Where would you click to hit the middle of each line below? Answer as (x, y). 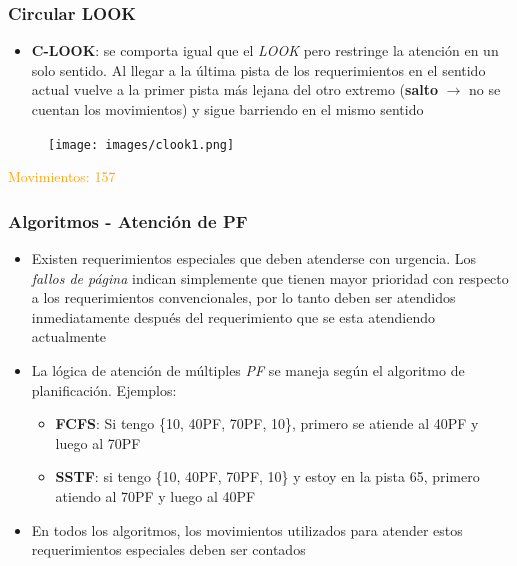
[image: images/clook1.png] (141, 144)
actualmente (69, 336)
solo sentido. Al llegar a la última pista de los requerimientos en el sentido (258, 69)
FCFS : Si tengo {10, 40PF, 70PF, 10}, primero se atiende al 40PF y (267, 423)
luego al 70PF (98, 442)
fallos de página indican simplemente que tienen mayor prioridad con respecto (270, 277)
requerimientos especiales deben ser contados (168, 549)
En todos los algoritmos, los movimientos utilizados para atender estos (247, 529)
